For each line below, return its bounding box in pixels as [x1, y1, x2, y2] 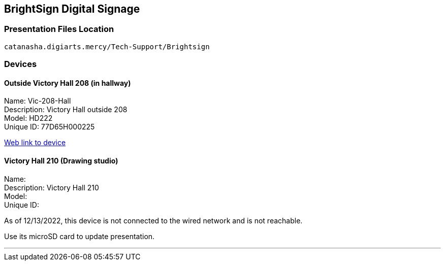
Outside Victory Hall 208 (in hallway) [4, 78, 131, 87]
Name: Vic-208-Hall [4, 96, 71, 106]
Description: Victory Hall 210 [4, 183, 99, 192]
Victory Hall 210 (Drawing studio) [4, 156, 118, 165]
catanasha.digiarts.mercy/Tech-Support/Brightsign [4, 42, 210, 51]
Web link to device [4, 138, 66, 147]
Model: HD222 [4, 114, 53, 123]
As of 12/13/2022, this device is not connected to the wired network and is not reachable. [4, 216, 303, 225]
